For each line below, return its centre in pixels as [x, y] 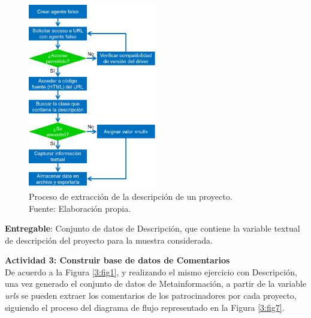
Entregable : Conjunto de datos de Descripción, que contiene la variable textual [153, 228]
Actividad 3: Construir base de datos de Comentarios [117, 260]
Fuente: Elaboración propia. [80, 208]
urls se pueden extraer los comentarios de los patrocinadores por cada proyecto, [151, 295]
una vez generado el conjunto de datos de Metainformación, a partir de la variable [156, 283]
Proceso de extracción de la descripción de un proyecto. [131, 196]
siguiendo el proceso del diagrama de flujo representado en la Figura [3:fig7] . [145, 307]
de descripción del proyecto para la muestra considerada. [109, 240]
